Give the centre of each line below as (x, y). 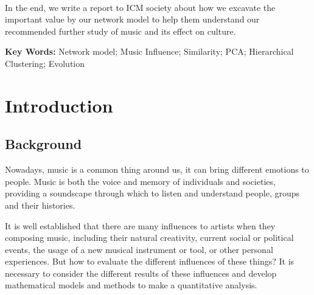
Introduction (59, 105)
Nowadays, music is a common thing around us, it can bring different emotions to (157, 169)
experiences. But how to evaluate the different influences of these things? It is (150, 261)
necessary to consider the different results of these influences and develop (141, 273)
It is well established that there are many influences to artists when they (140, 225)
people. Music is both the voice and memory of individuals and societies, (140, 181)
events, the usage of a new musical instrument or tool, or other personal (139, 249)
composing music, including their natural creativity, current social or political (149, 238)
